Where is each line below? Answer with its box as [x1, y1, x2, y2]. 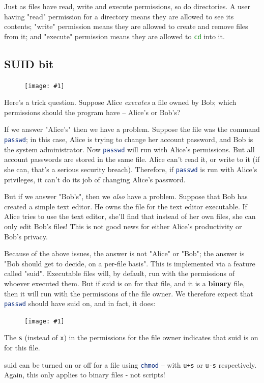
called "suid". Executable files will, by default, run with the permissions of [4, 268, 234, 279]
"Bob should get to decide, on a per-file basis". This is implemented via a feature [4, 258, 255, 268]
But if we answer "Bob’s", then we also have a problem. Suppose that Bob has [4, 191, 248, 202]
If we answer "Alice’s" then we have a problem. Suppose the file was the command [4, 124, 260, 134]
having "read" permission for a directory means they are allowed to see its [4, 11, 234, 21]
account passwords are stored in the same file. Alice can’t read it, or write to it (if [4, 154, 260, 165]
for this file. [4, 342, 40, 353]
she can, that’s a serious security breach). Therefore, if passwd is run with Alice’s [4, 163, 257, 174]
